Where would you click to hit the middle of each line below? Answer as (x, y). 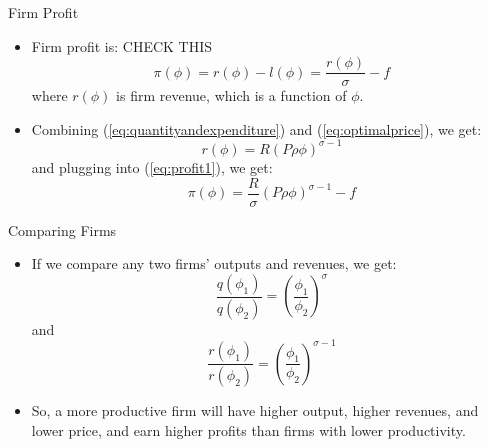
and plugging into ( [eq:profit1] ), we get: (152, 166)
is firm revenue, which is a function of (231, 95)
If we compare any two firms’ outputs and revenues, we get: (214, 263)
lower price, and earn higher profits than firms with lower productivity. (248, 429)
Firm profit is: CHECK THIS (122, 45)
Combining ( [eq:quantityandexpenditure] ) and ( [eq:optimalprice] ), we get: (256, 128)
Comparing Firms (62, 229)
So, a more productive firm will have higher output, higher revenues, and (255, 410)
